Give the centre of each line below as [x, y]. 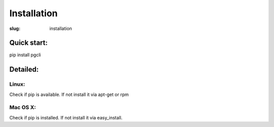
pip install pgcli [25, 55]
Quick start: [29, 43]
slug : [15, 28]
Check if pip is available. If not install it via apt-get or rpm [69, 94]
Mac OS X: [23, 108]
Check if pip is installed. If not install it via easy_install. [66, 117]
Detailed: [24, 69]
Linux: [17, 84]
